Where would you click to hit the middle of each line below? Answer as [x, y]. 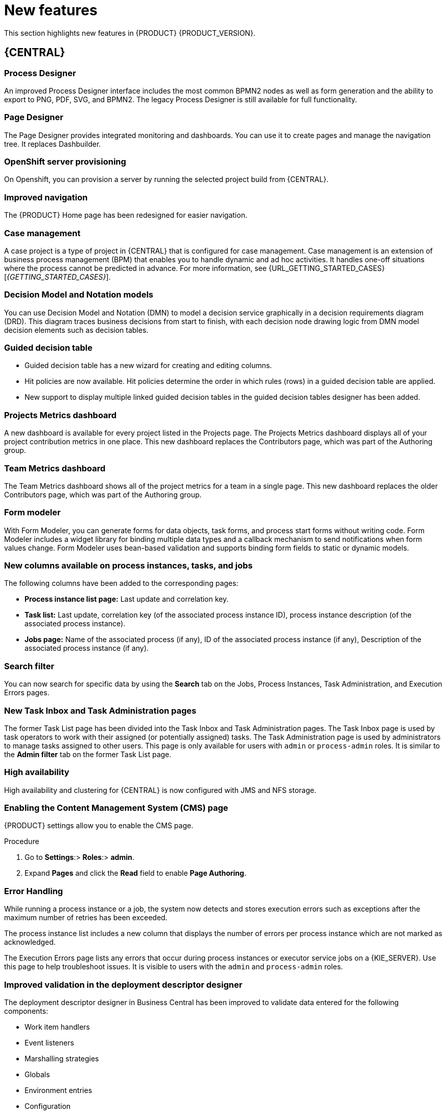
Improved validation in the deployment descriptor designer [123, 984]
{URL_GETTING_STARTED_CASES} [327, 268]
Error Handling [34, 891]
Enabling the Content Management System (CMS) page [116, 808]
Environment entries [58, 1090]
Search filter [29, 666]
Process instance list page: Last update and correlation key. [127, 599]
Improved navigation [46, 197]
